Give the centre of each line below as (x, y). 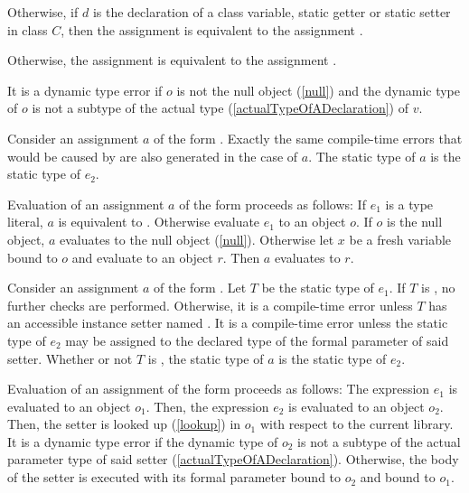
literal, (25, 222)
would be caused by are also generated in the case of (153, 156)
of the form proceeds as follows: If (272, 204)
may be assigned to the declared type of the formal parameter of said (257, 340)
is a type (409, 204)
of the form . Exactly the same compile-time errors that (308, 138)
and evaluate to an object (142, 257)
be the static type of (318, 288)
